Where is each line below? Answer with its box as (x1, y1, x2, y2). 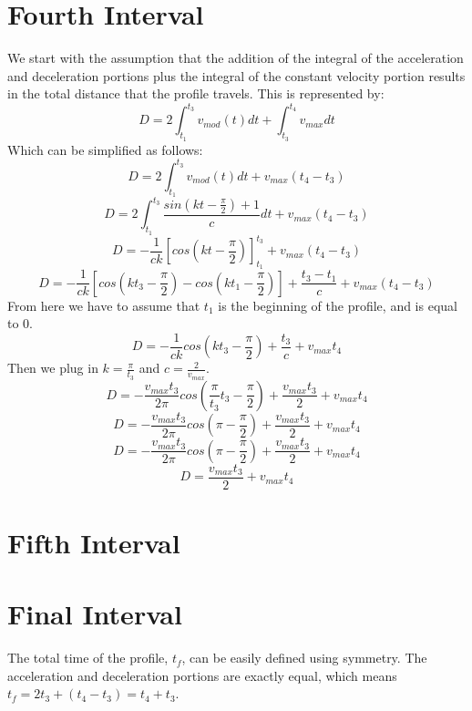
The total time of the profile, (7, 648, 169, 667)
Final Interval (7, 595, 182, 633)
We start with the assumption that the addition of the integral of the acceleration (7, 48, 464, 67)
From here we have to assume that (7, 295, 200, 314)
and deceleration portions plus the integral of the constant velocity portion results (7, 66, 466, 85)
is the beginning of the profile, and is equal (218, 295, 457, 314)
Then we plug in (7, 358, 98, 377)
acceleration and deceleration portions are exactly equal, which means (7, 665, 397, 685)
